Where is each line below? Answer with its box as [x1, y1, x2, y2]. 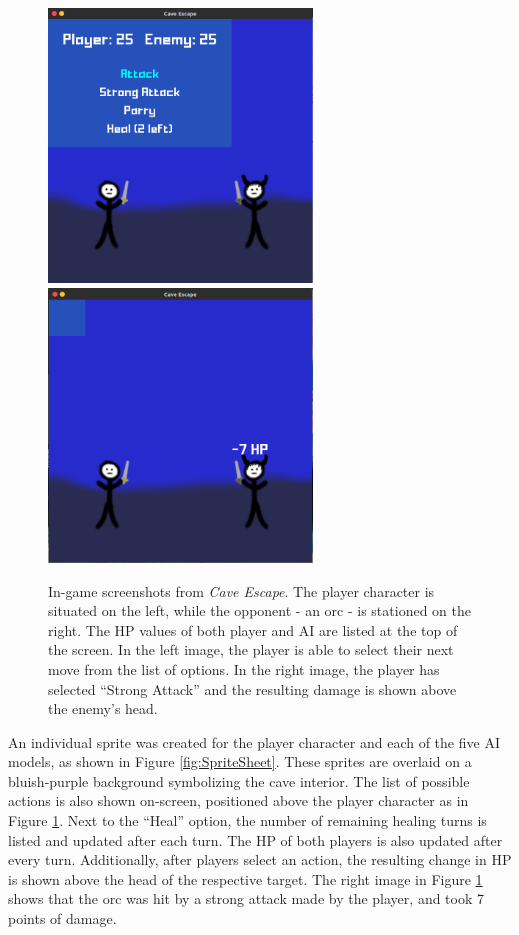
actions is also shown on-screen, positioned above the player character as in [8, 790, 469, 811]
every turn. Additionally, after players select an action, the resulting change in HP [8, 849, 512, 870]
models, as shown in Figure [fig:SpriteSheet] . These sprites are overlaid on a [8, 751, 472, 772]
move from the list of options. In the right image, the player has [48, 658, 440, 679]
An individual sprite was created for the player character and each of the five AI [8, 731, 500, 752]
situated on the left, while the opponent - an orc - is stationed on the [48, 600, 471, 621]
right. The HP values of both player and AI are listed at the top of [48, 619, 458, 640]
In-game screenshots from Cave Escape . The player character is [48, 580, 435, 601]
